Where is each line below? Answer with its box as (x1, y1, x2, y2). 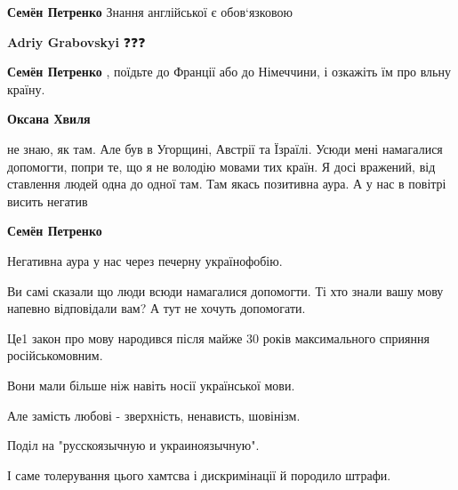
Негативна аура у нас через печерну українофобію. (7, 251, 283, 269)
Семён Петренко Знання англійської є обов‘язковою (7, 3, 293, 20)
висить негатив (7, 191, 88, 210)
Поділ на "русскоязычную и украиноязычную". (7, 436, 260, 454)
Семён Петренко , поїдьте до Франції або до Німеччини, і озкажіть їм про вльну (7, 62, 451, 81)
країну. (7, 79, 45, 98)
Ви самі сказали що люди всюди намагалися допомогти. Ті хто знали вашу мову (7, 281, 444, 300)
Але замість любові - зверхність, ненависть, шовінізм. (7, 406, 301, 424)
